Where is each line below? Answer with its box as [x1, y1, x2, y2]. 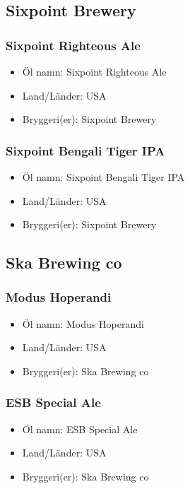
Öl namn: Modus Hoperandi [22, 316, 144, 331]
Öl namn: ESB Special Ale [22, 421, 138, 436]
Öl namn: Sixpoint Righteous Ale [22, 64, 167, 78]
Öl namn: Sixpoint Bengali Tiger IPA [22, 170, 185, 184]
